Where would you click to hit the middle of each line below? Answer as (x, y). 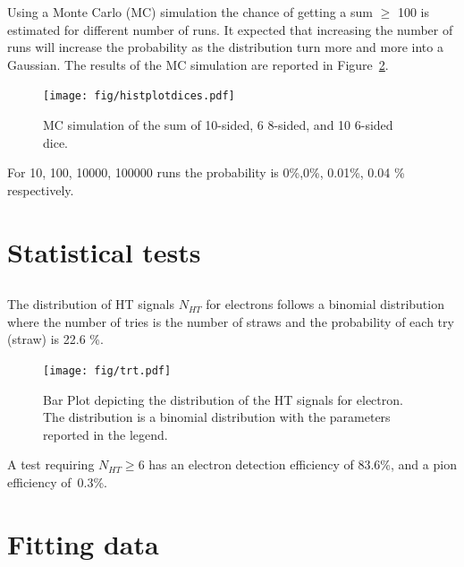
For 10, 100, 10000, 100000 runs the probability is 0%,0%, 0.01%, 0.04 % (206, 172)
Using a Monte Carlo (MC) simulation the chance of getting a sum (190, 12)
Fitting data (83, 543)
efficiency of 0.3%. (57, 481)
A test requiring (51, 464)
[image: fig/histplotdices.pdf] (139, 96)
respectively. (41, 189)
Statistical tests (104, 251)
